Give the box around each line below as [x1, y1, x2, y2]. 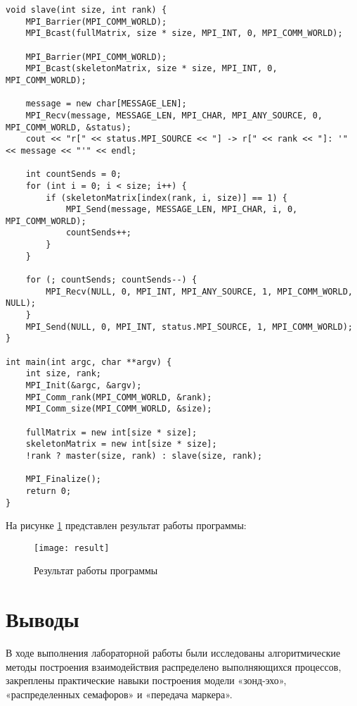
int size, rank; [25, 369, 102, 379]
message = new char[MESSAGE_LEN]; [25, 99, 187, 109]
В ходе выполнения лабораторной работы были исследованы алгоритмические [6, 645, 341, 660]
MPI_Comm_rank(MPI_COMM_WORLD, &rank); [25, 392, 212, 402]
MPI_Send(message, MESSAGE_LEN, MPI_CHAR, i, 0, [65, 204, 298, 215]
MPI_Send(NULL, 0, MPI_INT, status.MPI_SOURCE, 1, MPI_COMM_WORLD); [25, 321, 353, 332]
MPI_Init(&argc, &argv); [25, 380, 142, 390]
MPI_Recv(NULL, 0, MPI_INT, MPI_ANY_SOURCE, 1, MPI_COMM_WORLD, [46, 286, 353, 297]
